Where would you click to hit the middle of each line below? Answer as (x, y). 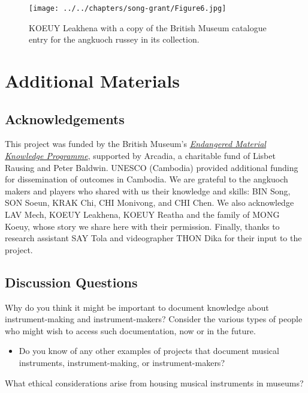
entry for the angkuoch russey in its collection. (114, 39)
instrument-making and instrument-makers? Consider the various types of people (154, 319)
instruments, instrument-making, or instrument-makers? (122, 362)
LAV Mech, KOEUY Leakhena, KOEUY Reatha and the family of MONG (142, 214)
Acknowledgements (65, 118)
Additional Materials (92, 81)
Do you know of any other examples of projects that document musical (149, 351)
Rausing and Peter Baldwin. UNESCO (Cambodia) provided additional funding (152, 167)
